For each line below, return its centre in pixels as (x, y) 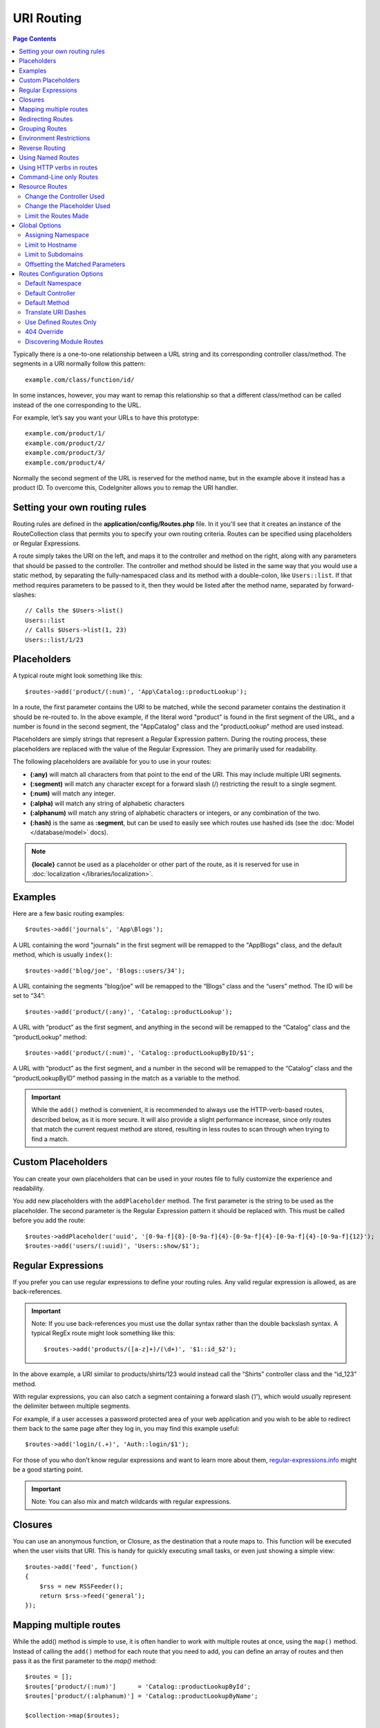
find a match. (50, 1139)
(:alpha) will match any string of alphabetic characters (107, 803)
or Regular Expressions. (47, 543)
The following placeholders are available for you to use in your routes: (112, 762)
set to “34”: (29, 996)
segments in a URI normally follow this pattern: (79, 364)
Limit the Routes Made (57, 216)
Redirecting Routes (46, 119)
